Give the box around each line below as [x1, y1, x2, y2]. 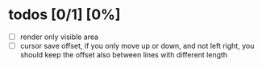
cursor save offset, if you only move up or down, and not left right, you [19, 41, 255, 50]
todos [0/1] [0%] [8, 6, 121, 24]
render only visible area [19, 32, 99, 41]
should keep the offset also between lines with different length [19, 50, 228, 60]
